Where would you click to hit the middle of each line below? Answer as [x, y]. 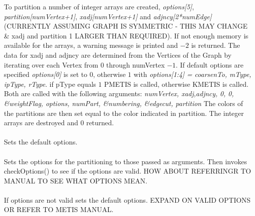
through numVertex [135, 64]
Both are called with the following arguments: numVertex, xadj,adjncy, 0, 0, [119, 93]
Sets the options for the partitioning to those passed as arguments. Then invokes [126, 161]
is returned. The [216, 45]
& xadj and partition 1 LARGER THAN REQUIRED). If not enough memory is [126, 35]
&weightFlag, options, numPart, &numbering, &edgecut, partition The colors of [124, 103]
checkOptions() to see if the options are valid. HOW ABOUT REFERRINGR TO [128, 171]
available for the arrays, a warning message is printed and [91, 45]
